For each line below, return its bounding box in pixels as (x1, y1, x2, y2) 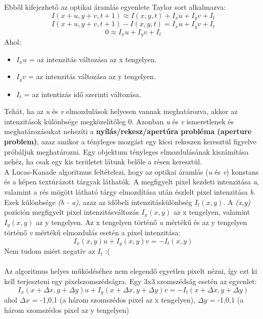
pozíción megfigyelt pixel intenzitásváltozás (4, 207, 139, 217)
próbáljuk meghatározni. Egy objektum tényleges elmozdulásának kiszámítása (4, 146, 249, 157)
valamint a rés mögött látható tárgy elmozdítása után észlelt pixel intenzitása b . (4, 186, 256, 197)
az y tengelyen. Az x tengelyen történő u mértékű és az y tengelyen (36, 216, 247, 227)
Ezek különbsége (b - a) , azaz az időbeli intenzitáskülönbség (4, 196, 192, 207)
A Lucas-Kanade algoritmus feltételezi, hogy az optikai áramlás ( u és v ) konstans (4, 166, 259, 177)
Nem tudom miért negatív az (4, 246, 95, 256)
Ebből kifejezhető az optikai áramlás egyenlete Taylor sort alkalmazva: (4, 2, 226, 12)
